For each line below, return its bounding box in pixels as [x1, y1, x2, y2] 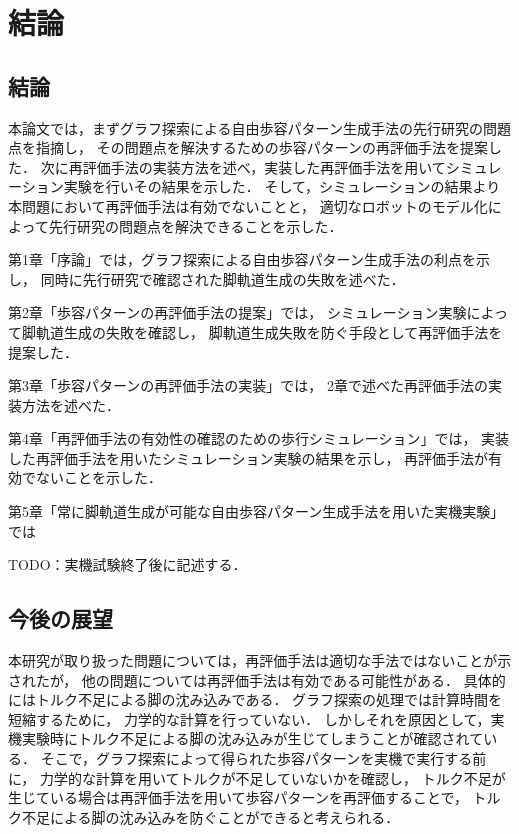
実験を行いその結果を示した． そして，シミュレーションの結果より [63, 176, 501, 197]
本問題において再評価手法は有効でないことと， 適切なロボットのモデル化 [8, 195, 488, 216]
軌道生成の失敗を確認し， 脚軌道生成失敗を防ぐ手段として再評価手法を [35, 321, 503, 342]
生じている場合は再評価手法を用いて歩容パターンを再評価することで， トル [8, 787, 501, 808]
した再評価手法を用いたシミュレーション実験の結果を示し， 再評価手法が [8, 447, 489, 468]
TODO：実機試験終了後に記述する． [8, 554, 247, 575]
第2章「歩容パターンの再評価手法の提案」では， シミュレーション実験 [8, 302, 467, 323]
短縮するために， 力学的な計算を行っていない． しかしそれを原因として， [8, 708, 491, 729]
